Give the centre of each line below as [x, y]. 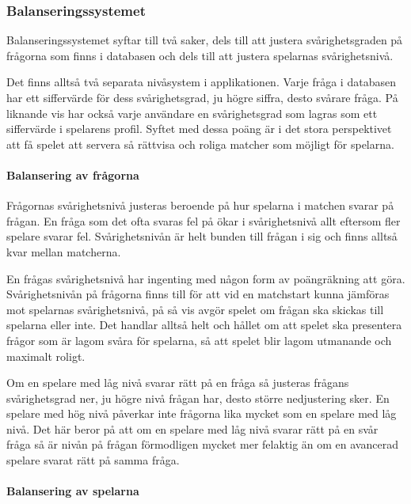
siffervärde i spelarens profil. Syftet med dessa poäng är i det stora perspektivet [199, 129]
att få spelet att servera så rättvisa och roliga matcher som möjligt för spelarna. [200, 144]
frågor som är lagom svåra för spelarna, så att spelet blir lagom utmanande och [199, 340]
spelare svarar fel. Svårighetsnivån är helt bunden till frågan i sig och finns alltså [202, 236]
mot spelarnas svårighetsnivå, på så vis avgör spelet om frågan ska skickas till [195, 309]
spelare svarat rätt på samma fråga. [93, 460]
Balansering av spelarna [73, 491]
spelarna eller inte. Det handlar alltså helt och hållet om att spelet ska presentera [204, 325]
